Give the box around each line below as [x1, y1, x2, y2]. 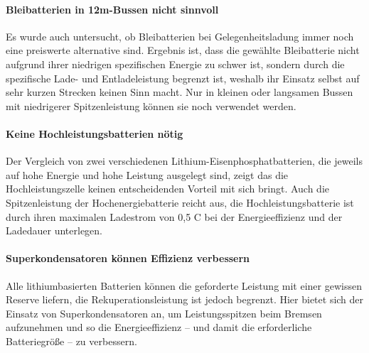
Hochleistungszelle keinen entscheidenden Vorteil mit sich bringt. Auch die [6, 181, 329, 196]
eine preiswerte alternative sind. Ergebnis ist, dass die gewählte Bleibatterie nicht [6, 43, 360, 58]
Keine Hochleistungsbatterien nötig [6, 126, 183, 141]
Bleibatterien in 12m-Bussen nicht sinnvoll [6, 1, 219, 16]
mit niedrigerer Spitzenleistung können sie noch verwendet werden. [6, 98, 296, 113]
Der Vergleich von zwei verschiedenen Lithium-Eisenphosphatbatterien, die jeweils [6, 153, 363, 168]
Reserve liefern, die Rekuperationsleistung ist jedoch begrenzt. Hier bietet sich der [6, 292, 364, 307]
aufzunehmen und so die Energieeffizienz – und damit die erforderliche [6, 320, 312, 335]
